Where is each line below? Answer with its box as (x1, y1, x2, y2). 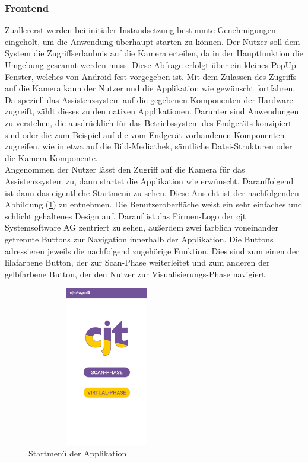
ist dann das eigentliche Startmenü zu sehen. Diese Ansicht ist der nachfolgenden (5, 186, 299, 199)
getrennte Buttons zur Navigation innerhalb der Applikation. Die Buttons (5, 232, 274, 245)
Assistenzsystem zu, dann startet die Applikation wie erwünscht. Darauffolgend (5, 174, 294, 187)
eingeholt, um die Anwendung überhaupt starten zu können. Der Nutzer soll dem (5, 35, 300, 47)
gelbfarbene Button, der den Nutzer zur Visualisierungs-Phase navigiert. (5, 267, 268, 280)
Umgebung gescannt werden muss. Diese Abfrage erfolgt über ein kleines (5, 59, 269, 71)
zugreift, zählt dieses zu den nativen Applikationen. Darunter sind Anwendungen (5, 105, 299, 117)
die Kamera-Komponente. (5, 151, 98, 164)
